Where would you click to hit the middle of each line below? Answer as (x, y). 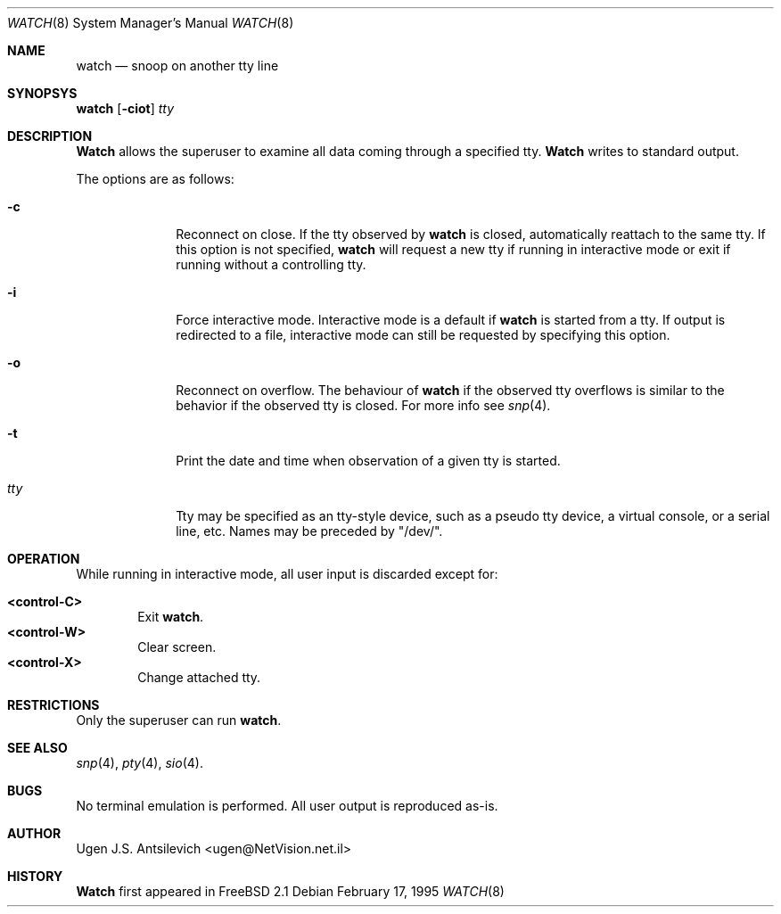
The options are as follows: (155, 179)
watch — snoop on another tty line (177, 66)
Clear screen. (177, 647)
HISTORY (35, 876)
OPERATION (44, 559)
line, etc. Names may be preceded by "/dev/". (309, 531)
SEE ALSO (37, 748)
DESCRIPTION (50, 136)
